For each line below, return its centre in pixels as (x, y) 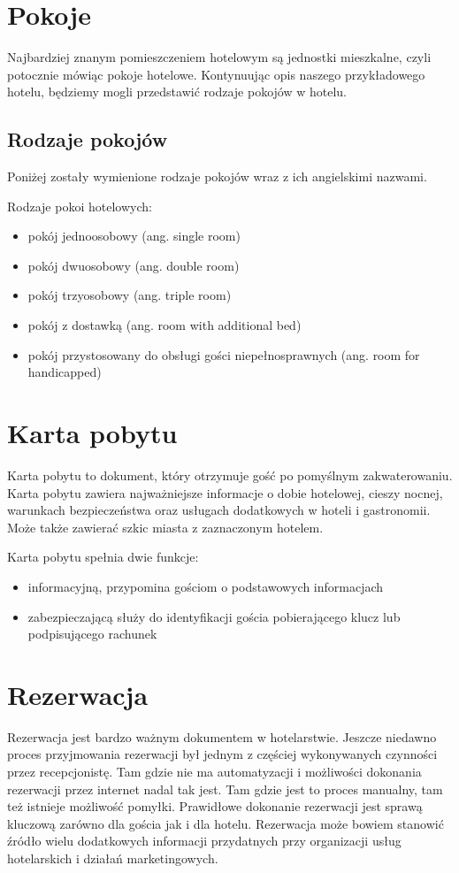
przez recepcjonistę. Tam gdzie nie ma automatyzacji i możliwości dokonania (214, 772)
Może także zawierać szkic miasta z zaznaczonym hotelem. (165, 527)
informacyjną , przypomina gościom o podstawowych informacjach (206, 586)
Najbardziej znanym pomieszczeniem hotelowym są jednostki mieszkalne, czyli (219, 57)
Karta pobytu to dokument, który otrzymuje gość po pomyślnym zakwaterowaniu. (230, 475)
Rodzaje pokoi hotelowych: (80, 206)
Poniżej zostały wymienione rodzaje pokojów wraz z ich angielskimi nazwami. (217, 176)
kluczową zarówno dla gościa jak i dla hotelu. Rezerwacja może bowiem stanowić (226, 823)
